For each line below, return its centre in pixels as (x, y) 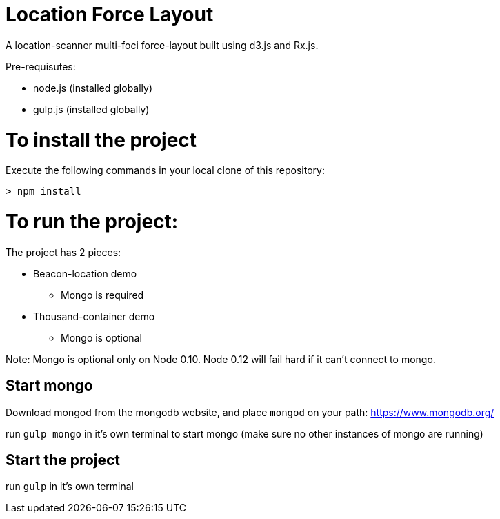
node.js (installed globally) (93, 88)
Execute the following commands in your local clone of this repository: (165, 170)
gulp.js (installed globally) (91, 109)
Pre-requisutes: (41, 66)
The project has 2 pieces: (63, 252)
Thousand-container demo (94, 316)
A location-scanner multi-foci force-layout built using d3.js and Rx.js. (162, 45)
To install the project (101, 140)
